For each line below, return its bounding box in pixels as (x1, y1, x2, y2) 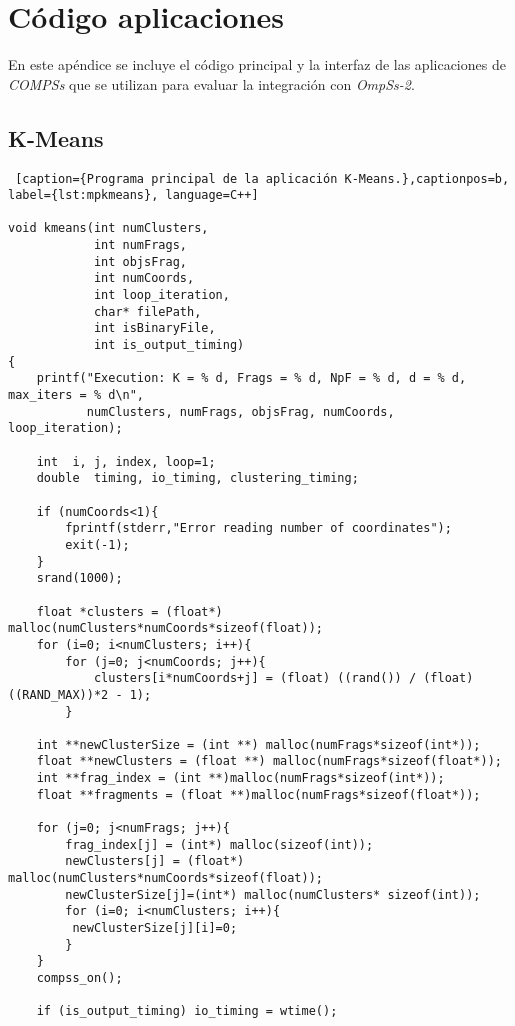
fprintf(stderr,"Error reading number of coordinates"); (65, 521, 452, 536)
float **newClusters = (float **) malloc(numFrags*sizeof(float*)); (36, 754, 502, 769)
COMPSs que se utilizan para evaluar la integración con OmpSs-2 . (8, 73, 415, 94)
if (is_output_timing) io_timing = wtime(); (36, 1004, 338, 1019)
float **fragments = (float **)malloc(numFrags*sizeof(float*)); (36, 787, 481, 802)
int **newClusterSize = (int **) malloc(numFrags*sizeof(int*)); (36, 737, 481, 752)
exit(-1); (65, 537, 130, 552)
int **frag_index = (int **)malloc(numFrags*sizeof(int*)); (36, 771, 445, 786)
